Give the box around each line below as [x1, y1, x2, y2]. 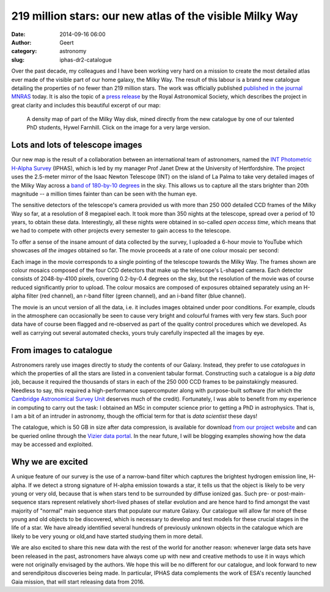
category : [11, 48, 37, 55]
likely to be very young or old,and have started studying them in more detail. [11, 532, 204, 540]
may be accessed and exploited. [11, 440, 93, 448]
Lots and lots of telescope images [11, 140, 143, 150]
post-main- [277, 489, 306, 497]
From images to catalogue [11, 345, 113, 356]
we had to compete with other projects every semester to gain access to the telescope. [11, 227, 232, 235]
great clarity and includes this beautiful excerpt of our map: [11, 101, 161, 109]
